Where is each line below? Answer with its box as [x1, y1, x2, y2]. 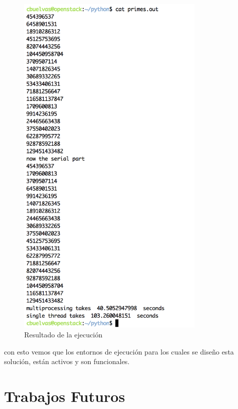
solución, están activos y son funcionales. [4, 356, 130, 367]
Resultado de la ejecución [24, 329, 103, 339]
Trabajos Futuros [4, 385, 125, 406]
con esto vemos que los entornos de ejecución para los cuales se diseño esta [4, 346, 234, 357]
